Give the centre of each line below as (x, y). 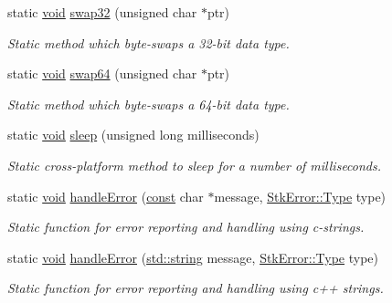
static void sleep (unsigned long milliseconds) (133, 135)
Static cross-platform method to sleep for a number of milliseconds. (195, 165)
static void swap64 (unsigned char (102, 73)
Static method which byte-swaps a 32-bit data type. (148, 42)
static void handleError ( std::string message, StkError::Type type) (193, 257)
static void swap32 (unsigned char (102, 12)
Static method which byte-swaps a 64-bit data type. (148, 104)
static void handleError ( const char (106, 196)
